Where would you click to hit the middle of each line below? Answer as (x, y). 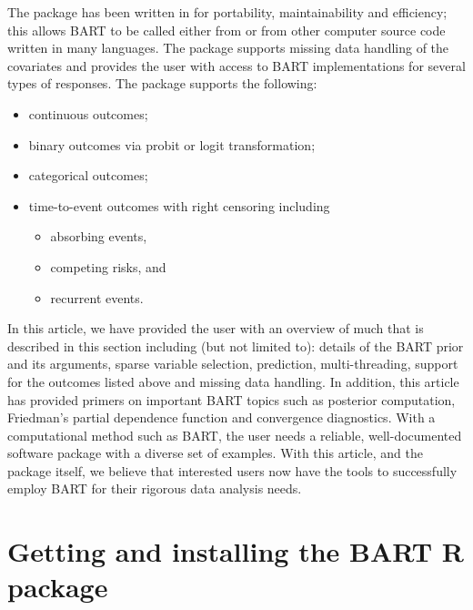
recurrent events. (97, 297)
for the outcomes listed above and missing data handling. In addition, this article (233, 381)
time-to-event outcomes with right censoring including (179, 205)
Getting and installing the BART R (236, 551)
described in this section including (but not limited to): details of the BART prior (236, 346)
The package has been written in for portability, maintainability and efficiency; (227, 12)
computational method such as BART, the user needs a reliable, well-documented (235, 435)
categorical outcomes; (88, 175)
